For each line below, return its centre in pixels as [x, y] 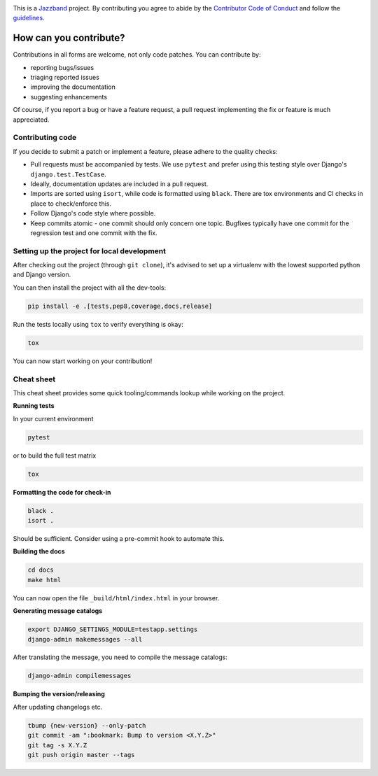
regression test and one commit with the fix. [94, 233]
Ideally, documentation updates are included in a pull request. [119, 184]
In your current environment [53, 418]
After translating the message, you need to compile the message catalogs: [120, 657]
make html [44, 580]
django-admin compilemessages [79, 676]
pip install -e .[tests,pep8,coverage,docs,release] [120, 306]
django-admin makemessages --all [85, 639]
